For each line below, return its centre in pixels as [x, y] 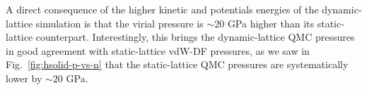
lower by [24, 78]
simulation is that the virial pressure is [120, 23]
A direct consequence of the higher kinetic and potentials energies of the [162, 9]
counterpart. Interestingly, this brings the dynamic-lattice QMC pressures [195, 37]
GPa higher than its [271, 23]
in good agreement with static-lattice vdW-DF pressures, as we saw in [158, 50]
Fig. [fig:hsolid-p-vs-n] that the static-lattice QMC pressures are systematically [177, 64]
